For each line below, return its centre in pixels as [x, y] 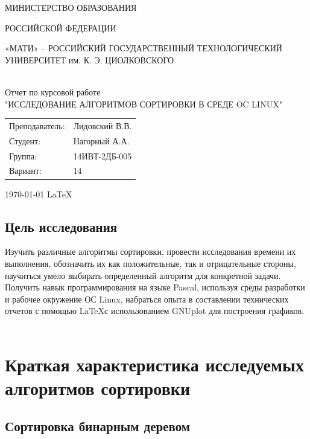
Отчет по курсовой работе [53, 91]
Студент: [25, 140]
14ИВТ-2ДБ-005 [103, 155]
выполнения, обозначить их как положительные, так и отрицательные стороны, [150, 263]
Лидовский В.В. [103, 125]
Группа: [23, 155]
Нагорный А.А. [101, 140]
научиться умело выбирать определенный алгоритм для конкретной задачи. [143, 275]
